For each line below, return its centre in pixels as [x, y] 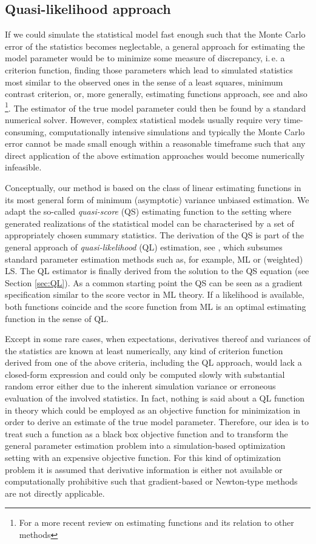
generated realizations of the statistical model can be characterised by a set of [150, 223]
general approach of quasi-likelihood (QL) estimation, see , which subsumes [144, 247]
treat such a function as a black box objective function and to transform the [146, 433]
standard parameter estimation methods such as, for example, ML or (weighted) [154, 259]
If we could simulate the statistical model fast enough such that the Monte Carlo [155, 34]
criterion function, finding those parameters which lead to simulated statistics [149, 69]
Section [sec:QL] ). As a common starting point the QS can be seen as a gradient [154, 282]
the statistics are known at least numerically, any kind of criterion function [144, 350]
